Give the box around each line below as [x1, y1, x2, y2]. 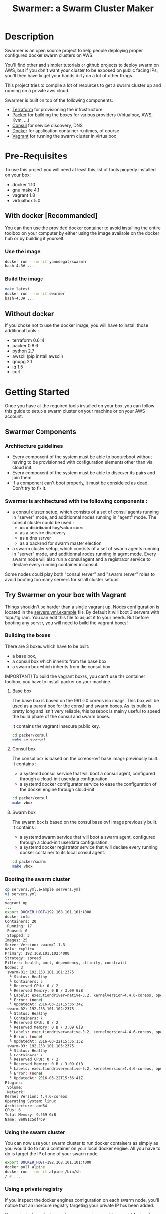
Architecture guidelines [5, 442, 63, 449]
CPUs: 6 [5, 1108, 21, 1113]
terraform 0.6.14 [12, 337, 45, 343]
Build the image [5, 275, 43, 282]
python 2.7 [12, 348, 35, 354]
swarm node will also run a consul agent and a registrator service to [12, 556, 151, 562]
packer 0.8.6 [12, 343, 39, 349]
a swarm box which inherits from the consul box [12, 663, 110, 669]
